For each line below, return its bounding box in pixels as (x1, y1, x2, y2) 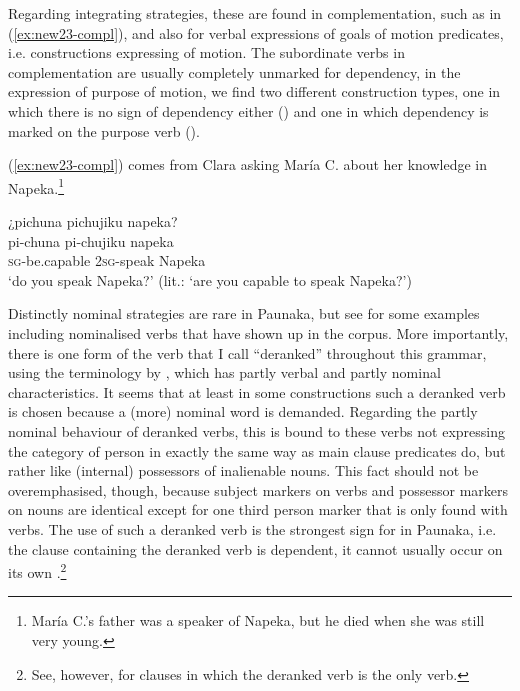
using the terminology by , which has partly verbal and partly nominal (8, 362, 441, 383)
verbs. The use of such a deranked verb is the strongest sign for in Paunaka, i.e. (8, 518, 497, 539)
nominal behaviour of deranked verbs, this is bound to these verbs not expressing (8, 420, 505, 441)
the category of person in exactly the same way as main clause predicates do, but (8, 440, 506, 461)
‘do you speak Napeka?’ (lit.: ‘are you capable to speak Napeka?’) (8, 269, 412, 290)
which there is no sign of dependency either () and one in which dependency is (8, 100, 489, 121)
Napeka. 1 (8, 174, 65, 198)
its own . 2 (8, 559, 67, 582)
